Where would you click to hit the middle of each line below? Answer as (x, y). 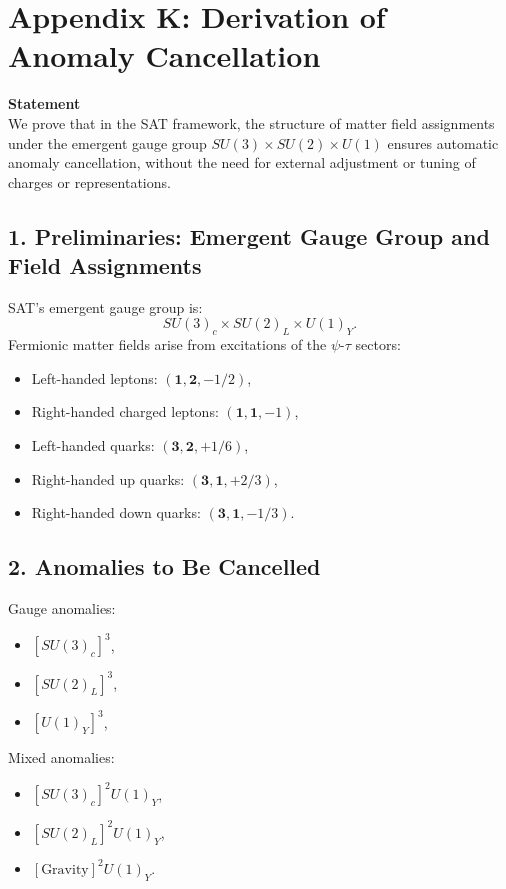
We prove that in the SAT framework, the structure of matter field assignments (251, 122)
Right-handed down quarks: (116, 512)
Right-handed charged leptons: (125, 411)
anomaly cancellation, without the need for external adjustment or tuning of (242, 162)
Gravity (65, 869)
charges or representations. (89, 181)
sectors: (378, 344)
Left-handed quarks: (93, 445)
